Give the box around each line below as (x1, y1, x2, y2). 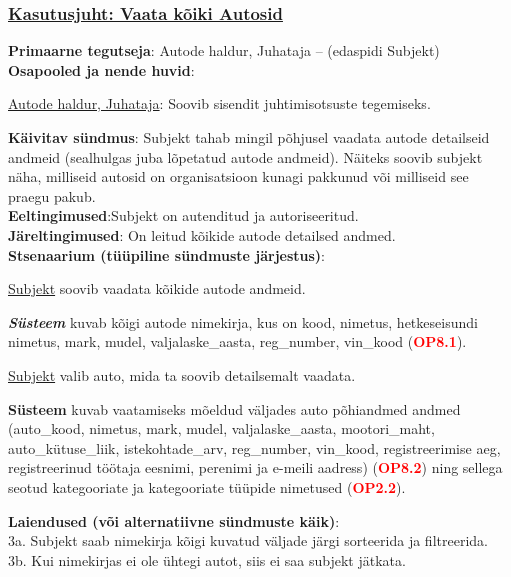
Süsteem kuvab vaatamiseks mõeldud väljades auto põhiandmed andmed (8, 398, 461, 419)
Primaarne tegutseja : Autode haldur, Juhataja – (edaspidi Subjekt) (8, 40, 440, 61)
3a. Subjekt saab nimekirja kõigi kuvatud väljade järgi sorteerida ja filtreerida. (8, 530, 488, 551)
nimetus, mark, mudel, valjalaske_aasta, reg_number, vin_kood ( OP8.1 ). (8, 331, 467, 352)
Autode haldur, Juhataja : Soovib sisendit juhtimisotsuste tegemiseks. (8, 93, 431, 114)
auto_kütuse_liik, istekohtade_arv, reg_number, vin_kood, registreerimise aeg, (8, 437, 501, 458)
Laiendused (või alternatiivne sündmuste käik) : (8, 510, 340, 531)
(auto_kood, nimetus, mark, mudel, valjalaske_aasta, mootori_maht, (8, 418, 435, 439)
